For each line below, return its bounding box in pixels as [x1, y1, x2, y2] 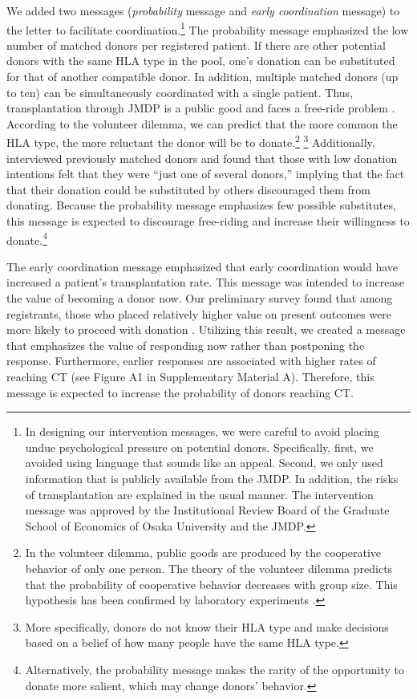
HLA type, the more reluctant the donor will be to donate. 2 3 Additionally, [6, 132, 375, 151]
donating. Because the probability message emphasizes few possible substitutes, [6, 197, 396, 213]
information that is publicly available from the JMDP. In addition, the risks [25, 470, 399, 486]
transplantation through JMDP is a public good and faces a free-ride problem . [6, 100, 395, 116]
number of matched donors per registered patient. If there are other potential [6, 36, 386, 53]
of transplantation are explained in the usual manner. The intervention [25, 486, 374, 502]
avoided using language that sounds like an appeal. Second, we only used [25, 454, 383, 471]
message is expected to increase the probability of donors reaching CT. [6, 384, 354, 400]
